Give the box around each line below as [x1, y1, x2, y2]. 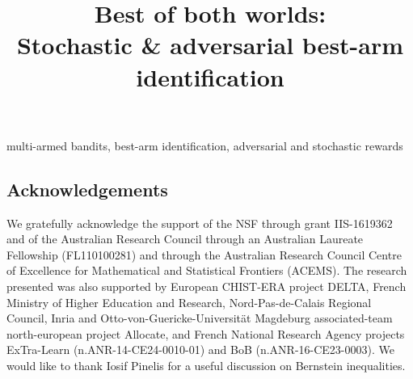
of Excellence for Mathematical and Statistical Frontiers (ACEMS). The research [6, 262, 407, 279]
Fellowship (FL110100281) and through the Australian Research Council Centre [6, 246, 402, 263]
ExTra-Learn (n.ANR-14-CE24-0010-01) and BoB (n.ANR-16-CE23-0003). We [6, 341, 394, 358]
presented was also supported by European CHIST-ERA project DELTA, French [6, 277, 407, 294]
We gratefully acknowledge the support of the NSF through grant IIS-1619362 [6, 214, 393, 231]
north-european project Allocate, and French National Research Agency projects [6, 325, 405, 342]
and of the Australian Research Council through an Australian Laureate [6, 230, 364, 247]
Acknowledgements [6, 176, 168, 201]
